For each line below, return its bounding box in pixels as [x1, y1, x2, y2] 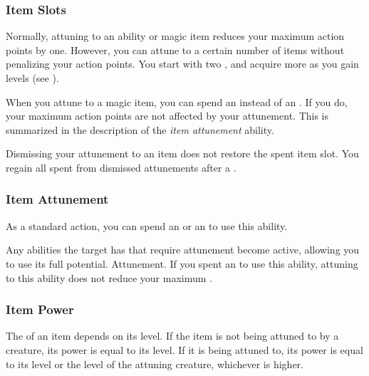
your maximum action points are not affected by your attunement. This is [6, 108, 328, 123]
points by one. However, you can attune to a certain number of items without [6, 42, 345, 57]
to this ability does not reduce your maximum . [6, 270, 212, 285]
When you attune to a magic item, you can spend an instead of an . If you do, [6, 94, 348, 109]
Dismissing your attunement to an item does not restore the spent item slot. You [6, 146, 359, 161]
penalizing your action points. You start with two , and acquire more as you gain [6, 56, 359, 71]
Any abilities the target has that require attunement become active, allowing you [6, 242, 360, 257]
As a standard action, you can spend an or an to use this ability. [6, 218, 288, 233]
